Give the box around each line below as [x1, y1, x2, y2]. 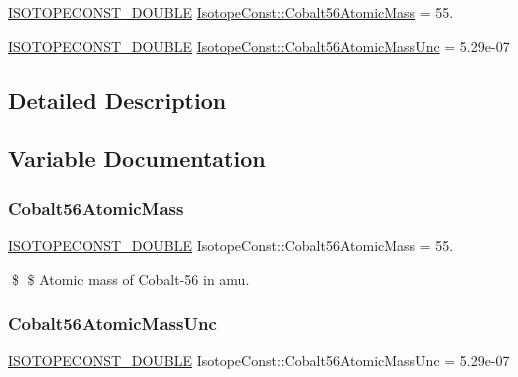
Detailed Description [8, 84, 227, 115]
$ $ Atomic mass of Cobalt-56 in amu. [11, 268, 250, 289]
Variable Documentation [8, 143, 266, 174]
